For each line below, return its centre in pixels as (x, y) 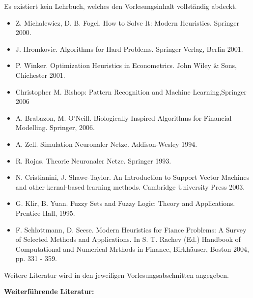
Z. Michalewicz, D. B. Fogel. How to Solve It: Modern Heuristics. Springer (127, 22)
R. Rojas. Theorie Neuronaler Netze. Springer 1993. (93, 160)
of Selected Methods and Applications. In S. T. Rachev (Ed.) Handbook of (128, 239)
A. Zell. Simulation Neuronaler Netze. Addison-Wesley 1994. (106, 144)
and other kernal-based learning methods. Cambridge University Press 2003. (130, 186)
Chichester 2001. (40, 75)
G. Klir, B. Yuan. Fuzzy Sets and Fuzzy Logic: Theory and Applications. (125, 203)
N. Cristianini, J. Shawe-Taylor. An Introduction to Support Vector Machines (132, 177)
